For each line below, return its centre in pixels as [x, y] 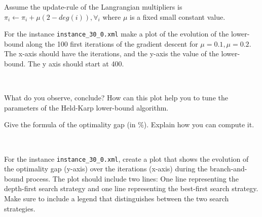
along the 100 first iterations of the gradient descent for [112, 43]
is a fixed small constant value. [178, 16]
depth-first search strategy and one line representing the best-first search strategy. [131, 188]
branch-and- [228, 169]
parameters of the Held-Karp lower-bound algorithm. [86, 107]
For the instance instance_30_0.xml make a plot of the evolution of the [117, 34]
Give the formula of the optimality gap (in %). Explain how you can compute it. [129, 124]
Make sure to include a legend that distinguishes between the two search [117, 198]
